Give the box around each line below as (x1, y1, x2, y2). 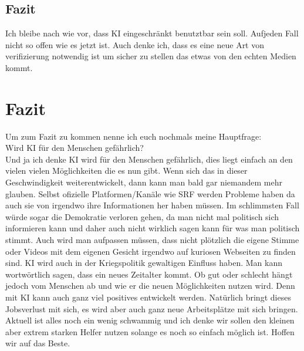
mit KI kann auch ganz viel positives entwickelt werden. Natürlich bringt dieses (5, 291, 291, 303)
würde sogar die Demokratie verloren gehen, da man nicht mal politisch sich (5, 210, 279, 222)
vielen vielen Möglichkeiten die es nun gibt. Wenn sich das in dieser (5, 164, 248, 177)
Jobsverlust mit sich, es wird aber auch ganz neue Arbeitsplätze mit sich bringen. (5, 302, 298, 315)
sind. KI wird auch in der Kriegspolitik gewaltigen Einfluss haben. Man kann (5, 256, 283, 269)
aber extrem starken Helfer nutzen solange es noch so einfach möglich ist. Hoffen (5, 325, 295, 338)
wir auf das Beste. (5, 337, 70, 349)
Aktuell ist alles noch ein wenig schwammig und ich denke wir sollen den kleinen (5, 314, 295, 326)
